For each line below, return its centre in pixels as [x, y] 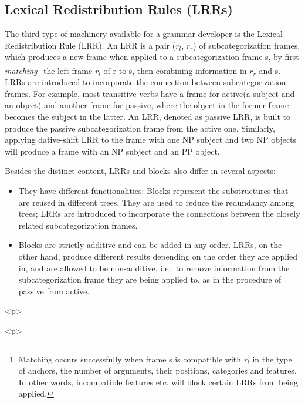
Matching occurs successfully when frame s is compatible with [130, 359]
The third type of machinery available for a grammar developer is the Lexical [144, 34]
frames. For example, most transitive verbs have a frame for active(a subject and [150, 93]
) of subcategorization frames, [247, 45]
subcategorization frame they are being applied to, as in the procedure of [150, 279]
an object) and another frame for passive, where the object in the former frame [147, 105]
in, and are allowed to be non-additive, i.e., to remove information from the [154, 268]
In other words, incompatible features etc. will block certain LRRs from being [158, 382]
